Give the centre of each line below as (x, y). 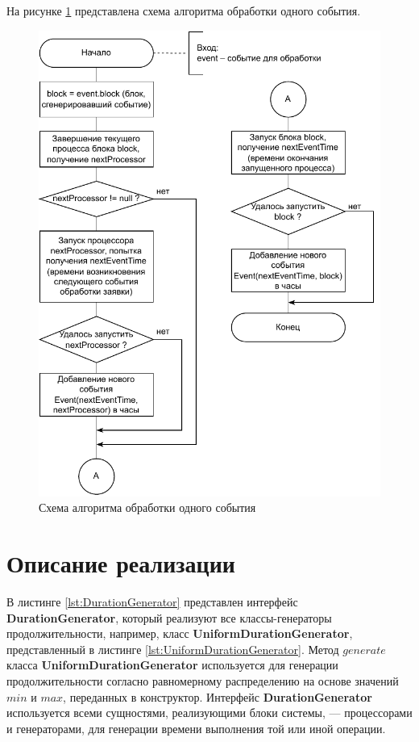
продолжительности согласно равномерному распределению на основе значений (203, 680)
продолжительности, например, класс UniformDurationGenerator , (180, 633)
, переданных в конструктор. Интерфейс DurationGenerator (218, 696)
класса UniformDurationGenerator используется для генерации (172, 665)
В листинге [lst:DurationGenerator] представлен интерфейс (152, 601)
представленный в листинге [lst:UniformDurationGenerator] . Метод (173, 649)
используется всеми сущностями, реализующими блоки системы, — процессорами (209, 713)
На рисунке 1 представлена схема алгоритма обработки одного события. (184, 10)
